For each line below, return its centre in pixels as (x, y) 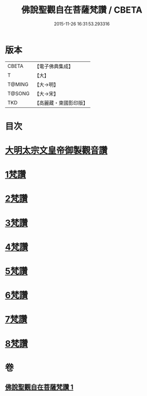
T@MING (18, 84)
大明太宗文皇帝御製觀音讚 (56, 150)
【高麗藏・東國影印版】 (61, 103)
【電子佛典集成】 (54, 66)
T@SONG (19, 93)
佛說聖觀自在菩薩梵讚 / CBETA (82, 10)
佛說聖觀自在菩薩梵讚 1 (39, 387)
